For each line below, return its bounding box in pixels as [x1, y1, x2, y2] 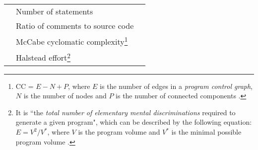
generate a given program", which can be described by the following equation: [15, 117, 252, 127]
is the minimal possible [171, 127, 242, 137]
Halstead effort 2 [16, 50, 70, 64]
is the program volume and [78, 127, 160, 137]
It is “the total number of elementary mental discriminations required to [15, 107, 236, 117]
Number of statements [16, 5, 93, 17]
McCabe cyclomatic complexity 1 [16, 34, 128, 48]
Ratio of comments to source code [16, 20, 134, 31]
